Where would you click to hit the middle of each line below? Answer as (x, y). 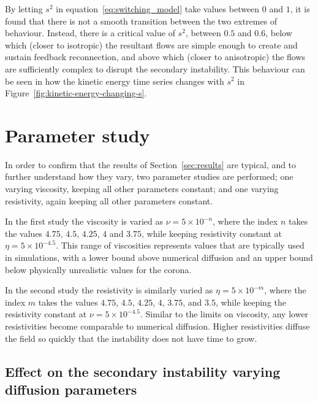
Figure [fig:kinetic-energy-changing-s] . (76, 93)
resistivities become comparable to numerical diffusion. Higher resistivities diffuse (157, 326)
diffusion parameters (71, 389)
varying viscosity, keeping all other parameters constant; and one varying (142, 189)
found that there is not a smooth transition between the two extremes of (141, 21)
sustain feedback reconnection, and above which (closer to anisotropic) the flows (155, 57)
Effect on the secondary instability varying (143, 371)
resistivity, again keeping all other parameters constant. (109, 200)
